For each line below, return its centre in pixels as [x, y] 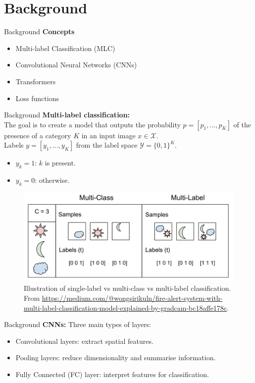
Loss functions [37, 98]
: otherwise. [52, 180]
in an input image [108, 135]
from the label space [107, 145]
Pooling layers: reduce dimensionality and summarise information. [116, 357]
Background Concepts [39, 31]
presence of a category [38, 135]
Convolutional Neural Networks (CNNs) [76, 65]
